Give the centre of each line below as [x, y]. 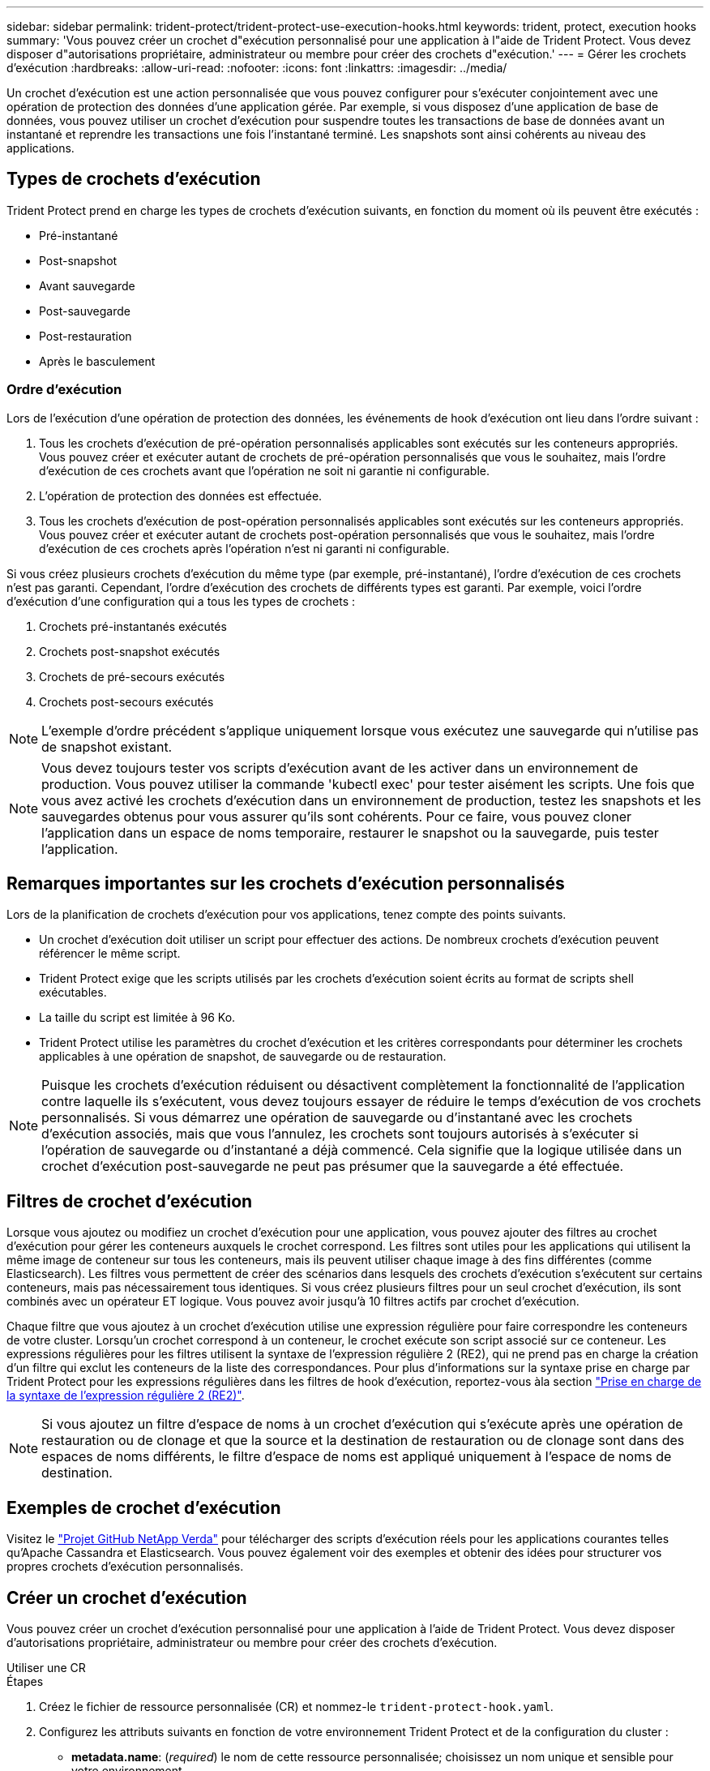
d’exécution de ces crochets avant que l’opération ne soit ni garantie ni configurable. [264, 470]
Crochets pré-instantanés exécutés [133, 626]
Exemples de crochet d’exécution [144, 1507]
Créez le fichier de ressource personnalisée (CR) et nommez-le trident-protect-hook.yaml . [296, 1706]
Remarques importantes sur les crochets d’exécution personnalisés [286, 884]
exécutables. [73, 993]
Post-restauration [86, 336]
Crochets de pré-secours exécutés [132, 676]
